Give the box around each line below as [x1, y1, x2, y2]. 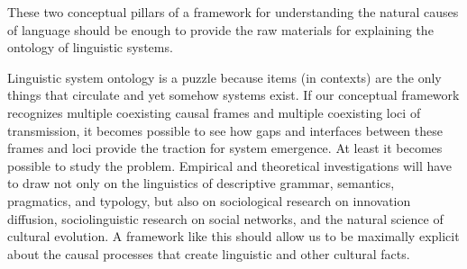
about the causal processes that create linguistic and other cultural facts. [7, 244, 410, 263]
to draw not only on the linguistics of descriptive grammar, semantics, [7, 174, 395, 193]
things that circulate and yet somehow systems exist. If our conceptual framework [7, 85, 460, 104]
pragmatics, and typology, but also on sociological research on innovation [7, 191, 411, 210]
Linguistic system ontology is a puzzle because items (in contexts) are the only [7, 67, 442, 86]
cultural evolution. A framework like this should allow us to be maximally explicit [7, 227, 460, 246]
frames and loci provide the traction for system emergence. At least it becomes [7, 139, 443, 157]
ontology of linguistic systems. [7, 38, 173, 57]
